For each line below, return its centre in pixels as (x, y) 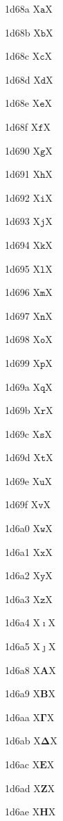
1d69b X (23, 410)
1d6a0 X (22, 528)
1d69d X (23, 457)
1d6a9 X (22, 693)
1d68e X (22, 103)
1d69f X (22, 504)
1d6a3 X (22, 599)
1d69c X (22, 433)
